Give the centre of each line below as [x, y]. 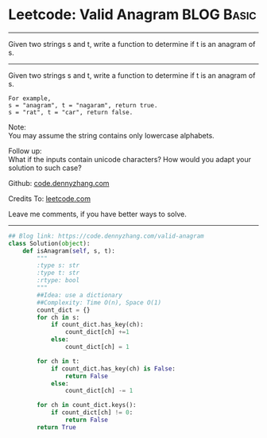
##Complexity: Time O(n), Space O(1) [99, 302]
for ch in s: [58, 317]
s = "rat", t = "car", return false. [71, 112]
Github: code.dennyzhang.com [59, 183]
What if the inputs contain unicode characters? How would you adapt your [130, 159]
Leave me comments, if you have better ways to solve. [97, 214]
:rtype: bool [58, 281]
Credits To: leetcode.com [50, 198]
